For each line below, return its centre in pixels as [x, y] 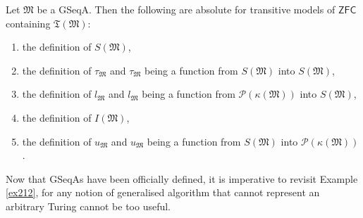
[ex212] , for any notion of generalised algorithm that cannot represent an [163, 192]
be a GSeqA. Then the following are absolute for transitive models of [186, 9]
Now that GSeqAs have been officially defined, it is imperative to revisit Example [182, 178]
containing [28, 23]
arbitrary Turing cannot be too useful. [88, 206]
